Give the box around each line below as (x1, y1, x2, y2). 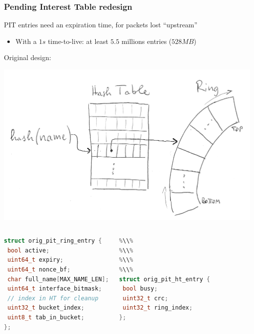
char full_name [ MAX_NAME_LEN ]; (7, 275, 109, 283)
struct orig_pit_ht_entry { (119, 275, 210, 283)
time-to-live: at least (47, 36, 108, 46)
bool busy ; (122, 285, 158, 292)
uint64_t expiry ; (7, 256, 63, 264)
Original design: (4, 52, 51, 63)
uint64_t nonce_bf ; (7, 266, 71, 273)
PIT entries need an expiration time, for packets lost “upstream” (4, 20, 198, 30)
